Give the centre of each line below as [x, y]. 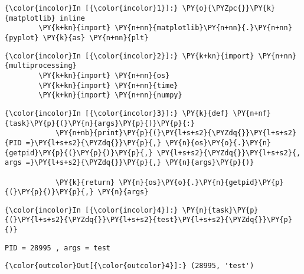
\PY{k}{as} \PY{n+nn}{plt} [96, 37]
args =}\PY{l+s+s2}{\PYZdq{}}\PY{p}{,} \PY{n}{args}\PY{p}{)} [130, 163]
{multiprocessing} [41, 66]
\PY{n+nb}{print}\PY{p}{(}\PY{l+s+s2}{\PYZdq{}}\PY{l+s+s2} [176, 133]
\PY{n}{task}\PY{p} [220, 210]
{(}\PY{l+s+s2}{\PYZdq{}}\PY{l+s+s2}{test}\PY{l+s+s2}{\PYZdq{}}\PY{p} [148, 220]
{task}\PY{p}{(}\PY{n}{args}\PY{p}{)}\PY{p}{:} [100, 123]
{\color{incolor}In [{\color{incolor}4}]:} [91, 210]
